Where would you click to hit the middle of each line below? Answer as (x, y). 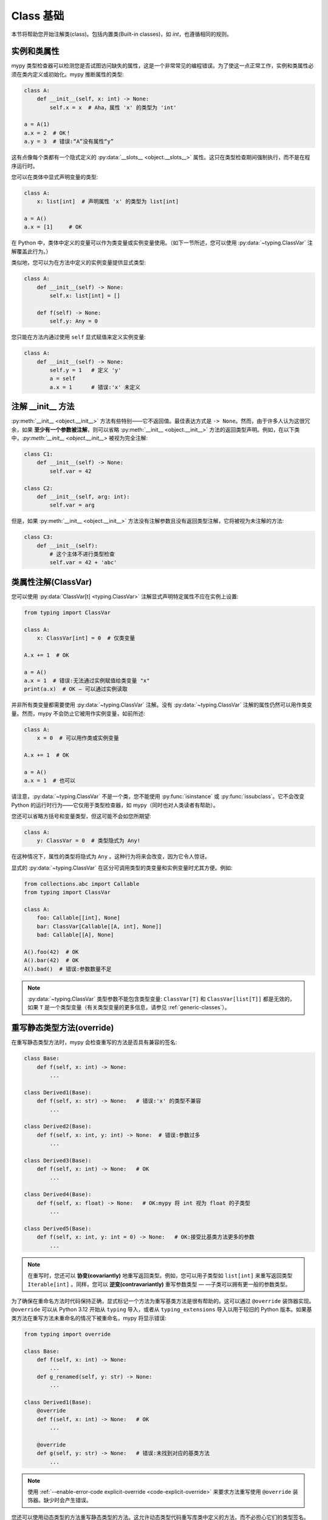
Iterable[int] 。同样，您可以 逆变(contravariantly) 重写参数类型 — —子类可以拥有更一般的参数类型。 (159, 1284)
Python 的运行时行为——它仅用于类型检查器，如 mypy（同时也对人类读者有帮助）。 (115, 805)
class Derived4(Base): (58, 1194)
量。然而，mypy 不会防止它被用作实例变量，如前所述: (78, 713)
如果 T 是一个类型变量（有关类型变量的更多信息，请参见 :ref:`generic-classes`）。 (129, 1007)
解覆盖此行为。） (31, 251)
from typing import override (67, 1334)
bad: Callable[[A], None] (75, 935)
